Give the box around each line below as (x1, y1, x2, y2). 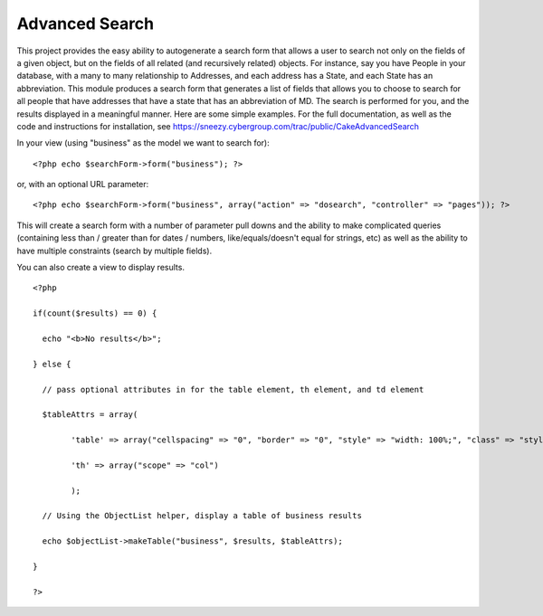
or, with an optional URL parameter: (16, 179, 149, 190)
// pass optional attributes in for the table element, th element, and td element (42, 384, 424, 394)
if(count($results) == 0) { (33, 308, 157, 318)
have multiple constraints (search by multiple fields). (16, 245, 213, 256)
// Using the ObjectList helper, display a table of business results (42, 511, 362, 521)
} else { (33, 358, 71, 369)
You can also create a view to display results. (16, 262, 186, 273)
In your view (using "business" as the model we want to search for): (16, 137, 271, 148)
